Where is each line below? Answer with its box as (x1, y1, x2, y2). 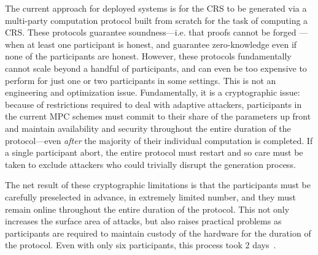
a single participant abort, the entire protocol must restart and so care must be (5, 146, 303, 159)
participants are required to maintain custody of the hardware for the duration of (5, 226, 311, 239)
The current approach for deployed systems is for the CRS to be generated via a (5, 2, 307, 14)
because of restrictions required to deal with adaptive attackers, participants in (5, 97, 302, 110)
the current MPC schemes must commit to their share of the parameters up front (5, 110, 311, 123)
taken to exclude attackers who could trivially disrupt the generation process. (5, 158, 296, 170)
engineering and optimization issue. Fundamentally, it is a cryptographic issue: (5, 86, 300, 99)
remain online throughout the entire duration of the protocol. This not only (5, 202, 290, 215)
